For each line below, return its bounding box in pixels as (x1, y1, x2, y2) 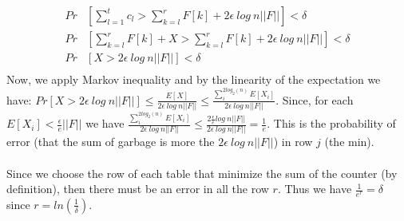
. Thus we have (277, 180, 352, 197)
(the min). (324, 133, 374, 150)
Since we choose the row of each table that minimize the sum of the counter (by (6, 164, 398, 181)
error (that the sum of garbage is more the (6, 133, 215, 150)
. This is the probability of (267, 115, 396, 132)
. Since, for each (275, 91, 354, 108)
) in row (273, 133, 313, 150)
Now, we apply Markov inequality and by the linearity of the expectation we (6, 71, 381, 88)
